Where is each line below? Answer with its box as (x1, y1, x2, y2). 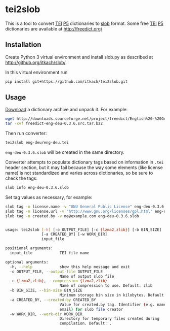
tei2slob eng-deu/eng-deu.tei (5, 140, 69, 145)
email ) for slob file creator (59, 307, 123, 312)
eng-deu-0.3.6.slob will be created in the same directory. (5, 149, 125, 155)
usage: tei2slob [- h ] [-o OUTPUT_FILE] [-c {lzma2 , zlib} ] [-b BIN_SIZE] (5, 227, 162, 232)
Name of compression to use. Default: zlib (59, 283, 153, 288)
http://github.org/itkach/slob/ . (5, 59, 67, 65)
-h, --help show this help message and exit (10, 264, 130, 270)
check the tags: (5, 175, 38, 181)
